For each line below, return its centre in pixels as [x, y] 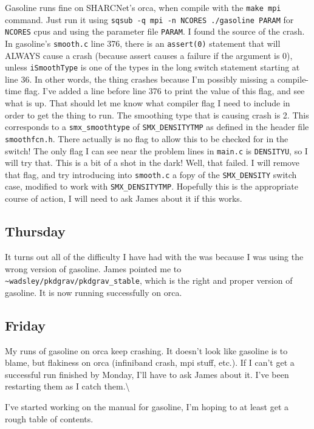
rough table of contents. [49, 418]
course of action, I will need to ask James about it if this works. [124, 198]
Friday [26, 325]
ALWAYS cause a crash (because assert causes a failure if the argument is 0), [149, 55]
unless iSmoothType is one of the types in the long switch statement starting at [152, 67]
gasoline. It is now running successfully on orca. [94, 292]
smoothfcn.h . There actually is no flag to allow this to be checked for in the [147, 138]
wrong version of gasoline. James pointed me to [93, 268]
